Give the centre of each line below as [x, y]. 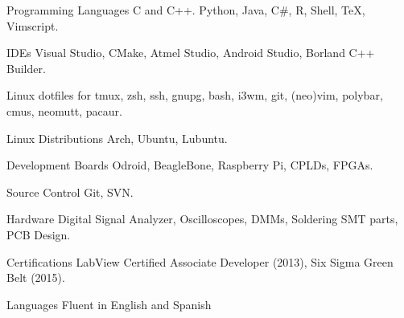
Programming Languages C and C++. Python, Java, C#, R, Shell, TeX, [186, 10]
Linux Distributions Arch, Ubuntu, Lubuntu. [117, 138]
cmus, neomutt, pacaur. [65, 110]
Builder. [26, 68]
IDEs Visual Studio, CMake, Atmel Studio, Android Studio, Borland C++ [191, 53]
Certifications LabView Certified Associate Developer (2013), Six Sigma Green [200, 261]
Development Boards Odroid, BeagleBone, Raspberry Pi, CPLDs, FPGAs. [190, 165]
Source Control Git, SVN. [70, 192]
